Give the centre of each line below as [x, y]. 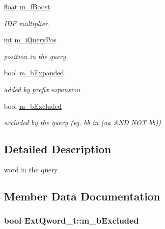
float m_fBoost [27, 6]
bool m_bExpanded [34, 73]
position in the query [35, 56]
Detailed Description [58, 149]
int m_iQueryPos [30, 40]
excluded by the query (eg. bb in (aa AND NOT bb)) [82, 122]
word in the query [31, 169]
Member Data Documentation [82, 196]
